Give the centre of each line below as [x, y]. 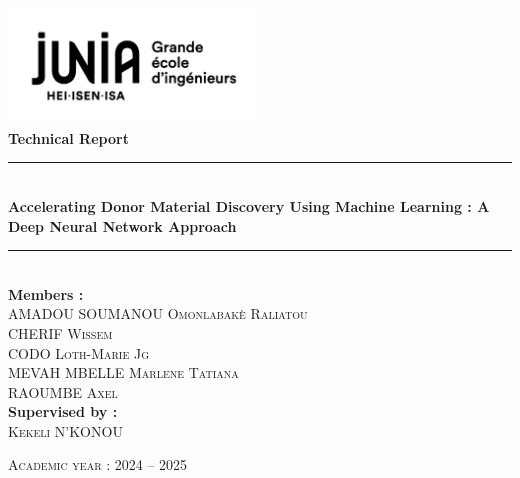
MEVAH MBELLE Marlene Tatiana [123, 372]
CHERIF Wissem [60, 332]
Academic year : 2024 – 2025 [98, 464]
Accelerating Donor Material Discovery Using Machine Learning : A [249, 205]
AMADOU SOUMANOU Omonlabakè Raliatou [158, 313]
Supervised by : [63, 411]
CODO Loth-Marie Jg [78, 352]
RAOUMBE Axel [63, 391]
